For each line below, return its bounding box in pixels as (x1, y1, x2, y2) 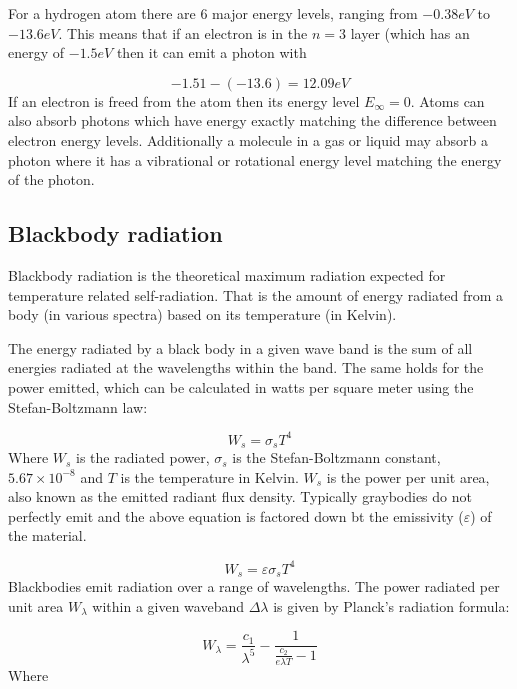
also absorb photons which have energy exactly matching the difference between (8, 110, 497, 131)
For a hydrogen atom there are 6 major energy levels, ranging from (8, 3, 418, 23)
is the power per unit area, (326, 466, 490, 487)
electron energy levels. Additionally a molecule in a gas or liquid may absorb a (8, 129, 488, 150)
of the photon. (8, 169, 95, 190)
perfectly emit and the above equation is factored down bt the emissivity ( (8, 505, 464, 526)
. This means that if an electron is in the (58, 22, 308, 43)
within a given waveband (92, 595, 244, 616)
